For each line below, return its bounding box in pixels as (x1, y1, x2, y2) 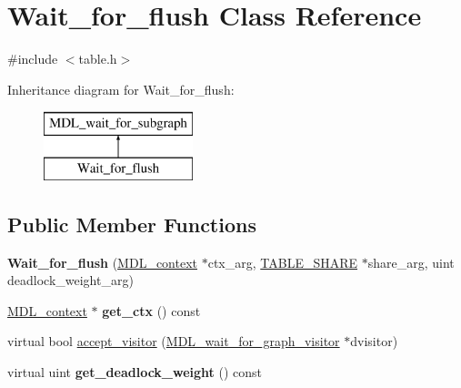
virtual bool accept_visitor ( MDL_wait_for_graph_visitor (7, 332, 340, 351)
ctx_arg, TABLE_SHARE (207, 252, 358, 271)
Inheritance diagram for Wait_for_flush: (7, 79, 235, 98)
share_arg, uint (367, 252, 455, 271)
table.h (78, 49, 117, 68)
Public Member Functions (7, 209, 256, 238)
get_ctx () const (102, 301, 201, 320)
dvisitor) (350, 332, 398, 351)
